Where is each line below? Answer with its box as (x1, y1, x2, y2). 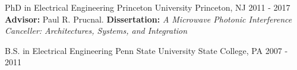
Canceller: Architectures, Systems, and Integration (5, 24, 188, 37)
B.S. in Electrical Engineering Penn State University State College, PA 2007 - (5, 44, 288, 56)
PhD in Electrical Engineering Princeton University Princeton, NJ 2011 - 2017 (5, 1, 290, 13)
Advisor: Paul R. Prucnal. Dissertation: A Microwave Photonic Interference (5, 12, 292, 25)
